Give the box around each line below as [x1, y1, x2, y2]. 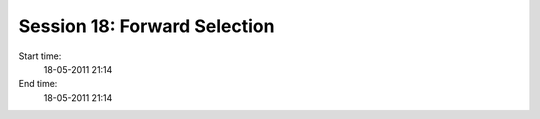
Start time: [18, 50, 62, 62]
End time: [18, 78, 58, 90]
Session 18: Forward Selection [18, 15, 275, 37]
